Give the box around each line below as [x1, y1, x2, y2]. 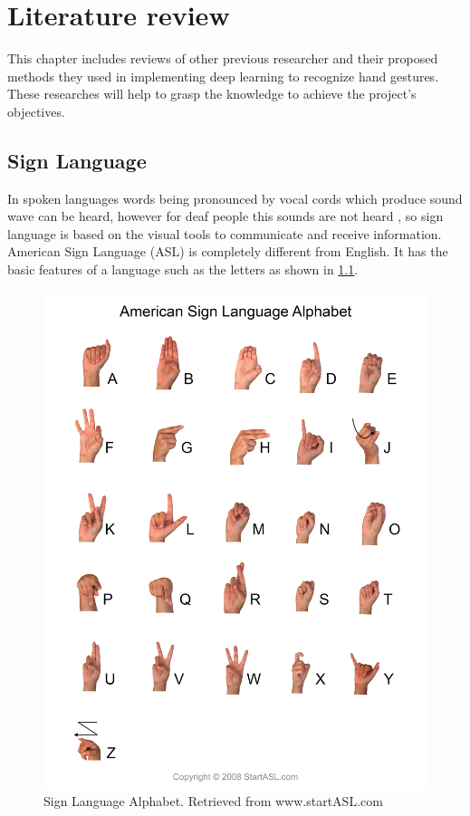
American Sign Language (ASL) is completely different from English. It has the [7, 242, 448, 261]
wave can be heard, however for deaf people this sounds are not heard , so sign [7, 206, 444, 226]
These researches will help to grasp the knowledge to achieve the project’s [7, 84, 417, 103]
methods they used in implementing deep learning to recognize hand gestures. [7, 66, 439, 85]
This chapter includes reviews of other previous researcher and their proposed [7, 49, 438, 68]
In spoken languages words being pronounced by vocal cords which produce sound [7, 188, 463, 207]
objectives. [7, 101, 65, 120]
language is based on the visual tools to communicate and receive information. [7, 224, 442, 243]
